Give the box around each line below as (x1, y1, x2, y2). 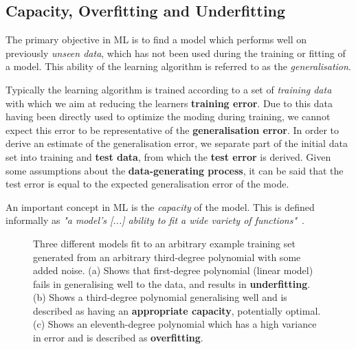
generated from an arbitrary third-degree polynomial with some (33, 249, 301, 264)
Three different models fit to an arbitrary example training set (33, 236, 296, 250)
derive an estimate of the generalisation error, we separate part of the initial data (5, 136, 348, 150)
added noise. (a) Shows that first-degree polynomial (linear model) (33, 263, 313, 278)
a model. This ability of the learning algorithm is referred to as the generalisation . (5, 59, 351, 74)
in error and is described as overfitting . (33, 330, 203, 345)
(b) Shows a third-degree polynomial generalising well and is (33, 290, 287, 304)
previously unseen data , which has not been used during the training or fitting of (5, 45, 346, 60)
